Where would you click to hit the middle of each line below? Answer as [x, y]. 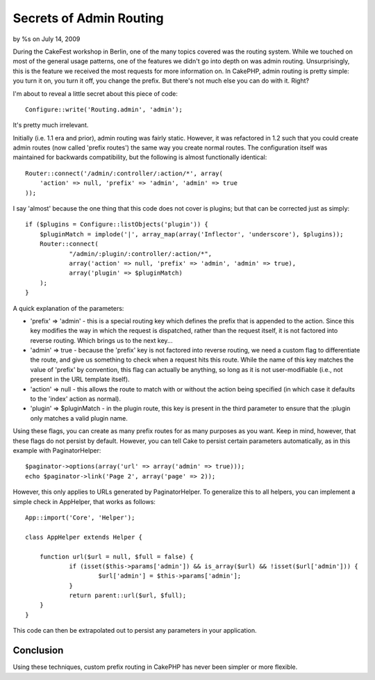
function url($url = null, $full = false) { [116, 557]
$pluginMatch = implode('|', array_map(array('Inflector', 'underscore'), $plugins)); [191, 234]
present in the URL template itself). [80, 380]
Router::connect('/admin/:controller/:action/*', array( [124, 173]
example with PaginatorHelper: [57, 451]
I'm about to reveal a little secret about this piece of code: [95, 93]
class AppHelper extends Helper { [84, 537]
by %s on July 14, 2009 [47, 39]
